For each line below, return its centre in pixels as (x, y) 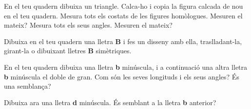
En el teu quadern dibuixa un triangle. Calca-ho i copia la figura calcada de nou (124, 6)
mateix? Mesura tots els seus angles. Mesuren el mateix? (88, 25)
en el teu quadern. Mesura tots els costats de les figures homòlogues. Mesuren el (123, 15)
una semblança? (28, 86)
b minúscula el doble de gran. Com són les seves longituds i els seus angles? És (122, 76)
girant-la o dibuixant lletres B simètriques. (68, 51)
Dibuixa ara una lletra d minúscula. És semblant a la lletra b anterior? (110, 102)
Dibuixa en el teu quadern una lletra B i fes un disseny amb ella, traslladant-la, (123, 41)
